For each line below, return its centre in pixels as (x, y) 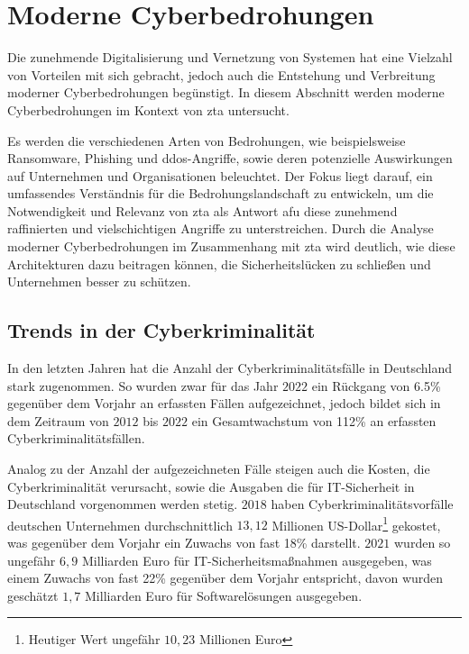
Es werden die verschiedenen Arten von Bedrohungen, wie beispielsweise (207, 140)
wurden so (423, 543)
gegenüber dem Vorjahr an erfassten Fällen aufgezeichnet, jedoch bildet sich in (224, 403)
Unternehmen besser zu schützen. (99, 282)
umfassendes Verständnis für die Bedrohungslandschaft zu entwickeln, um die (221, 193)
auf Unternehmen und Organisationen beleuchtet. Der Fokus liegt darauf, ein (220, 175)
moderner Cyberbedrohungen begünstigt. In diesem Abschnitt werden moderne (226, 92)
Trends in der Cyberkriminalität (161, 330)
